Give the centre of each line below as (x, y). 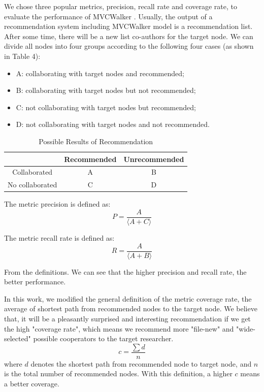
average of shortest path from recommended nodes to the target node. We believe (131, 308)
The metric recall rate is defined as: (59, 237)
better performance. (35, 282)
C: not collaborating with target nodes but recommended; (106, 107)
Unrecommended (154, 159)
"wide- (246, 328)
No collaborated (32, 185)
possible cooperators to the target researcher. (103, 338)
